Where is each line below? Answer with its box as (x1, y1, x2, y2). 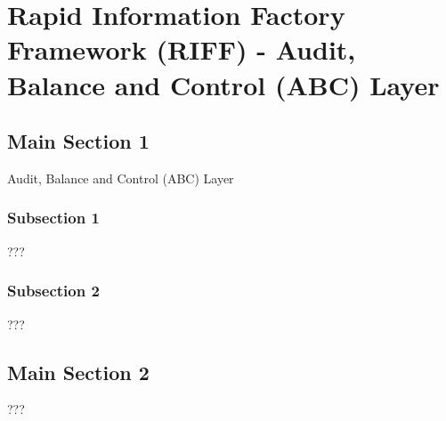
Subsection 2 (7, 279, 100, 302)
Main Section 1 (7, 127, 150, 155)
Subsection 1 (7, 206, 100, 229)
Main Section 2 (7, 358, 150, 385)
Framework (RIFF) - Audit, (7, 31, 356, 68)
